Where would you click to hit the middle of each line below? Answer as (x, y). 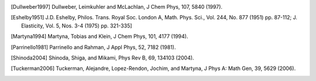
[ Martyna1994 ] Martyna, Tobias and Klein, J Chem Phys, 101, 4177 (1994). (99, 36)
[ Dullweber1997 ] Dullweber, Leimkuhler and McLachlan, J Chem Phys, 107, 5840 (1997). (116, 7)
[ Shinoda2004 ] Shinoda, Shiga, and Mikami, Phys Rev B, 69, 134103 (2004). (102, 58)
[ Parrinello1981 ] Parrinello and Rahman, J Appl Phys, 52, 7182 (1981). (93, 47)
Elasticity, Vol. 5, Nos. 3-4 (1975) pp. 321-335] (77, 26)
